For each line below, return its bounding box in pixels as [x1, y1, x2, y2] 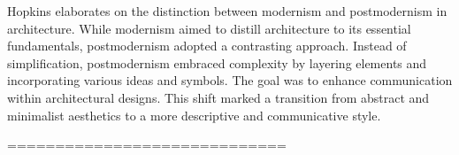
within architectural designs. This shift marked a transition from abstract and [7, 88, 430, 106]
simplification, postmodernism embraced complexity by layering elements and [7, 53, 427, 72]
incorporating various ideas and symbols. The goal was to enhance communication [7, 71, 453, 89]
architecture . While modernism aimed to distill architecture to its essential [7, 19, 411, 37]
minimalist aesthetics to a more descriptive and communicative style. [7, 105, 381, 124]
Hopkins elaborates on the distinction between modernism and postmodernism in [7, 2, 448, 19]
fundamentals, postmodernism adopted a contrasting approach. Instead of [7, 36, 407, 55]
